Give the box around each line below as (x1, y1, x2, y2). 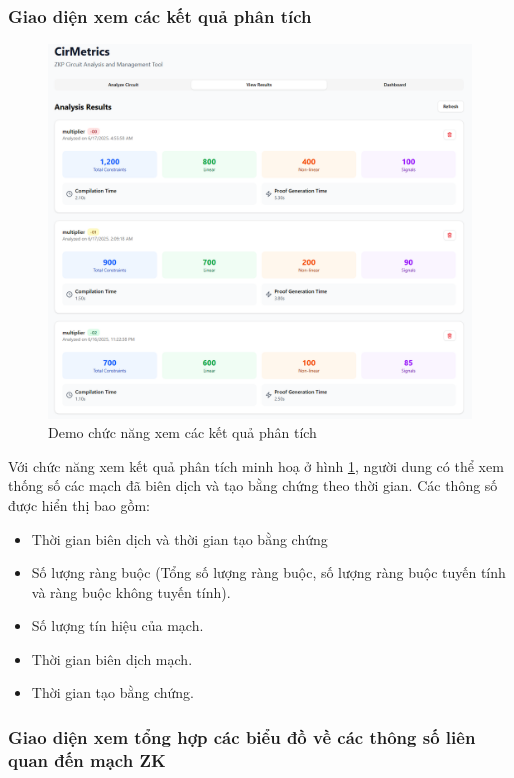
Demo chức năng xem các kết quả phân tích (48, 422, 317, 443)
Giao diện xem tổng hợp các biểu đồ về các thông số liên (8, 724, 476, 749)
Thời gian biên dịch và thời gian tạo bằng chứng (31, 528, 328, 549)
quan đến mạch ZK (8, 747, 166, 772)
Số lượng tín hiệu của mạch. (31, 615, 204, 636)
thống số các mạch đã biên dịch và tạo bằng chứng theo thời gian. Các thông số (8, 475, 498, 496)
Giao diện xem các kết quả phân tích (8, 3, 312, 28)
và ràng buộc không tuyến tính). (31, 581, 231, 602)
